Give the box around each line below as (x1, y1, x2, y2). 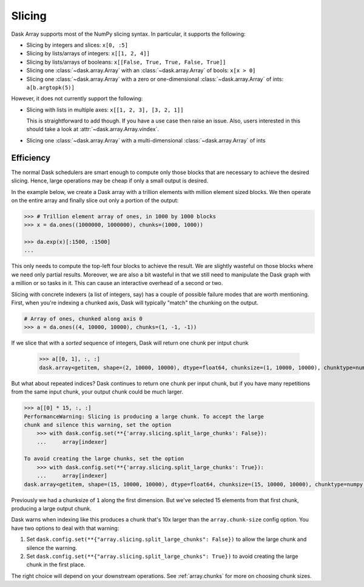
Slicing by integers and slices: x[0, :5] (26, 41, 129, 49)
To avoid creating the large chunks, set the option (24, 455, 184, 462)
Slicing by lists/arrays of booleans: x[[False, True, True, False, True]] (26, 58, 226, 65)
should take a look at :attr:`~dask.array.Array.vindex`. (26, 126, 159, 133)
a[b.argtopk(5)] (26, 84, 75, 91)
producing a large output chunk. (11, 505, 92, 512)
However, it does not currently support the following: (11, 95, 143, 102)
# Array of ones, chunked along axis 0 (24, 315, 143, 322)
